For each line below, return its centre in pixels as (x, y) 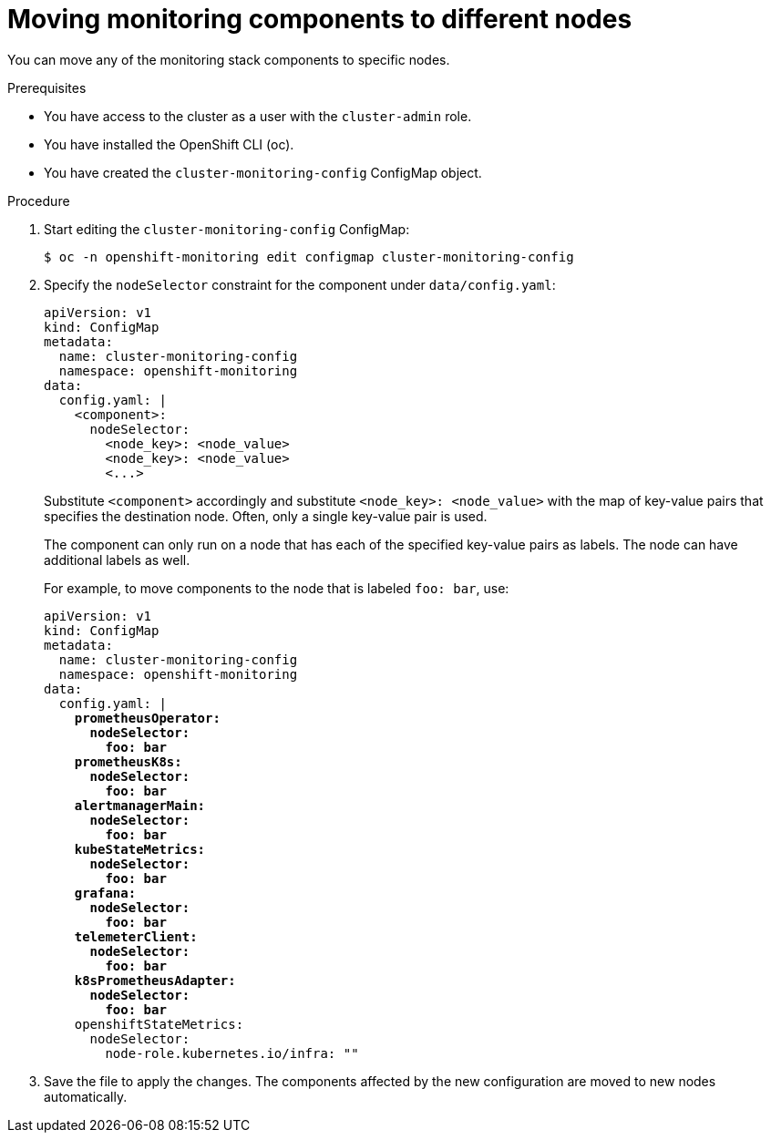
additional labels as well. (117, 560)
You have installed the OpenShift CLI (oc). (169, 144)
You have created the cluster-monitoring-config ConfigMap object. (263, 172)
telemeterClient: (136, 936)
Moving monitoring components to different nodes (320, 19)
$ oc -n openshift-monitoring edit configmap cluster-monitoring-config (309, 257)
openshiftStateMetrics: (159, 1024)
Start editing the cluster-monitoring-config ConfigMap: (227, 229)
